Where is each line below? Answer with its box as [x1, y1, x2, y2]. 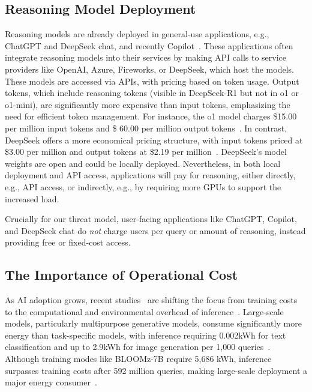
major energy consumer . [5, 376, 97, 388]
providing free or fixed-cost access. [5, 236, 131, 249]
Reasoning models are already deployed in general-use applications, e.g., [5, 28, 269, 40]
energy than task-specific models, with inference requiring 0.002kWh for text [5, 328, 286, 341]
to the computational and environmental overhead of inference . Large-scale [5, 305, 284, 318]
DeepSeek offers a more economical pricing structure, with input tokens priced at [5, 133, 303, 146]
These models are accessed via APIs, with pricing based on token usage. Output [5, 74, 299, 87]
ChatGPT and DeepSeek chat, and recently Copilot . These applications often [5, 39, 293, 52]
